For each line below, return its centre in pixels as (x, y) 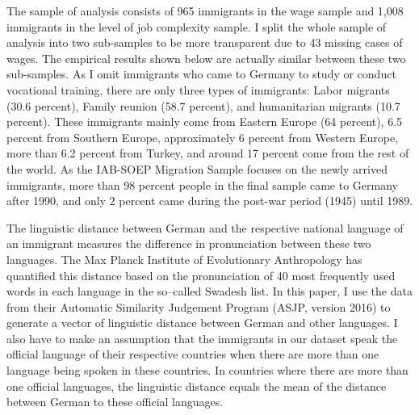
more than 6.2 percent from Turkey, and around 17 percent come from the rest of (208, 153)
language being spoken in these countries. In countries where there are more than (207, 370)
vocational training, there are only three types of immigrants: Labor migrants (198, 89)
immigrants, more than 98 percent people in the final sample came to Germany (202, 184)
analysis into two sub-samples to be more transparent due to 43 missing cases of (205, 42)
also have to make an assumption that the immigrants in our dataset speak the (202, 338)
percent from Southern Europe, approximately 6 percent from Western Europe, (203, 137)
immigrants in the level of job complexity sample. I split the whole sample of (197, 26)
